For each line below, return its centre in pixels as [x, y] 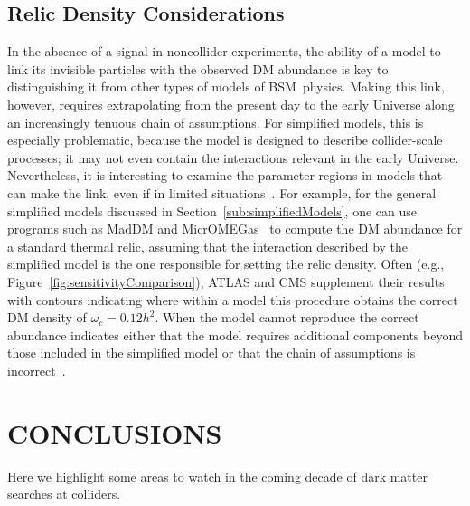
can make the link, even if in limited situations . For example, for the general [222, 192]
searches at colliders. [64, 494]
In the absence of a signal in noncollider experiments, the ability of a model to [224, 51]
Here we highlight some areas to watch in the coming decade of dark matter [217, 476]
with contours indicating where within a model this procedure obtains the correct [233, 299]
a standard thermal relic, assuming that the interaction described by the [208, 246]
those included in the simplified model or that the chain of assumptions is [211, 353]
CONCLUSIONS [115, 432]
